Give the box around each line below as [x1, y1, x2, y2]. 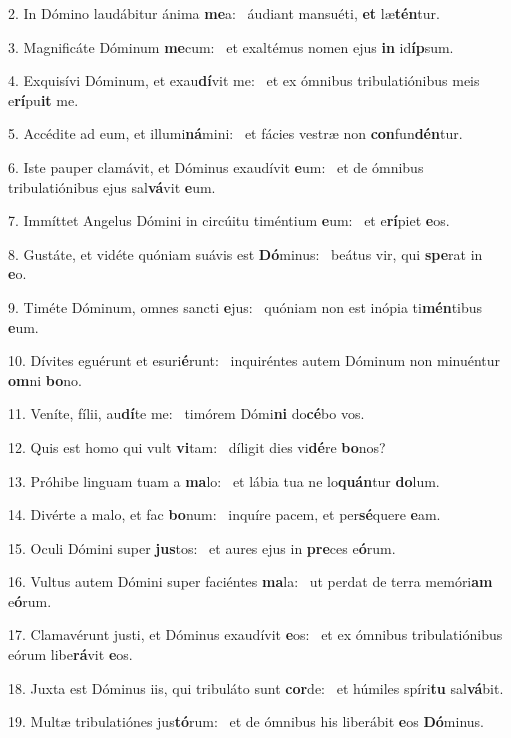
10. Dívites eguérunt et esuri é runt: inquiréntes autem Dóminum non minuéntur [8, 350, 501, 371]
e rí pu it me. [8, 89, 79, 110]
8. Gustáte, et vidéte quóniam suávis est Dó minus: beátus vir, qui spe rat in [8, 243, 483, 264]
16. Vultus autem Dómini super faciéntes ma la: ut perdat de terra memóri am [8, 571, 493, 592]
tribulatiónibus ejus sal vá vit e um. [8, 176, 216, 197]
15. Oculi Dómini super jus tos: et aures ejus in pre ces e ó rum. [8, 537, 396, 558]
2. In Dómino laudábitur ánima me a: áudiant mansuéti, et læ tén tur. [8, 3, 440, 23]
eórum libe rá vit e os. [8, 644, 133, 665]
